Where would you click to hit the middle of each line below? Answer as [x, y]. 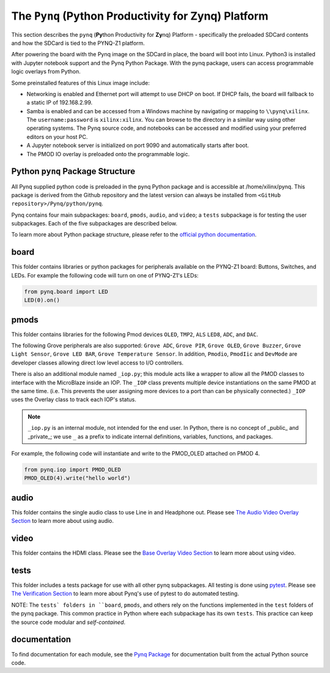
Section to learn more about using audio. [63, 521]
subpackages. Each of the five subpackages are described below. [94, 224]
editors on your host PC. [57, 137]
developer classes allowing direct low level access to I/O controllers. [97, 363]
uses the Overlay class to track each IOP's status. [74, 400]
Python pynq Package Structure [73, 171]
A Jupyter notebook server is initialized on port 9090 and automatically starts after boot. [138, 145]
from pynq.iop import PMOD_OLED [73, 469]
